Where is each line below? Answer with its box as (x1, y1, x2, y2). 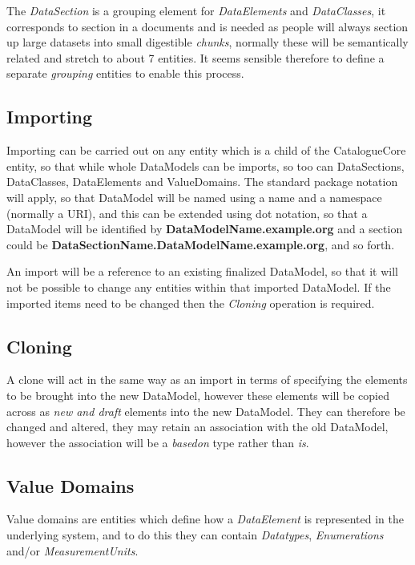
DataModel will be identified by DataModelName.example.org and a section (6, 220, 403, 237)
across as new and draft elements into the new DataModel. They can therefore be (6, 402, 405, 419)
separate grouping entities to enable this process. (6, 65, 244, 82)
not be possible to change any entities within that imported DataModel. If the (6, 278, 391, 295)
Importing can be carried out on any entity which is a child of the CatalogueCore (6, 142, 406, 159)
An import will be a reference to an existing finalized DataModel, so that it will (6, 263, 398, 280)
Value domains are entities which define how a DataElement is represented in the (6, 511, 404, 527)
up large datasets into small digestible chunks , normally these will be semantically (6, 34, 409, 50)
